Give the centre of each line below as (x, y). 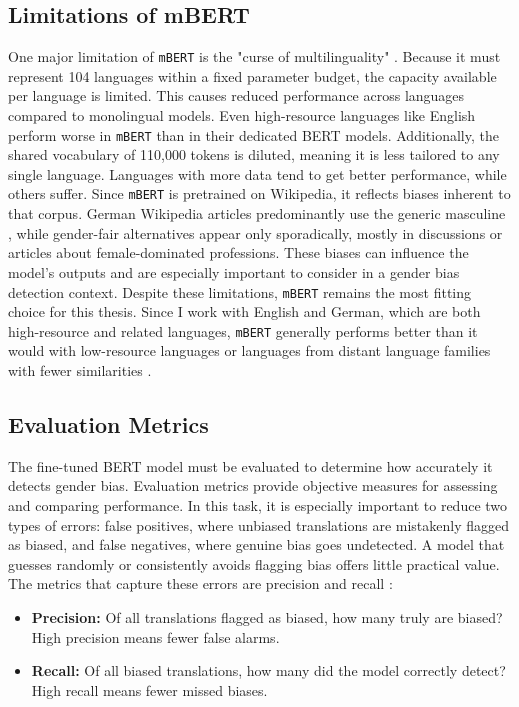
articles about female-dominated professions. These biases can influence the (238, 252)
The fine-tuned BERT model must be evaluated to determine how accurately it (250, 465)
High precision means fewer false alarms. (155, 636)
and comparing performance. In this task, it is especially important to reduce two (258, 505)
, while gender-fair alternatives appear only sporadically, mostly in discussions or (255, 232)
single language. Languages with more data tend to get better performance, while (257, 173)
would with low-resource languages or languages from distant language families (249, 350)
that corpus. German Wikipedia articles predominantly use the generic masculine (257, 213)
